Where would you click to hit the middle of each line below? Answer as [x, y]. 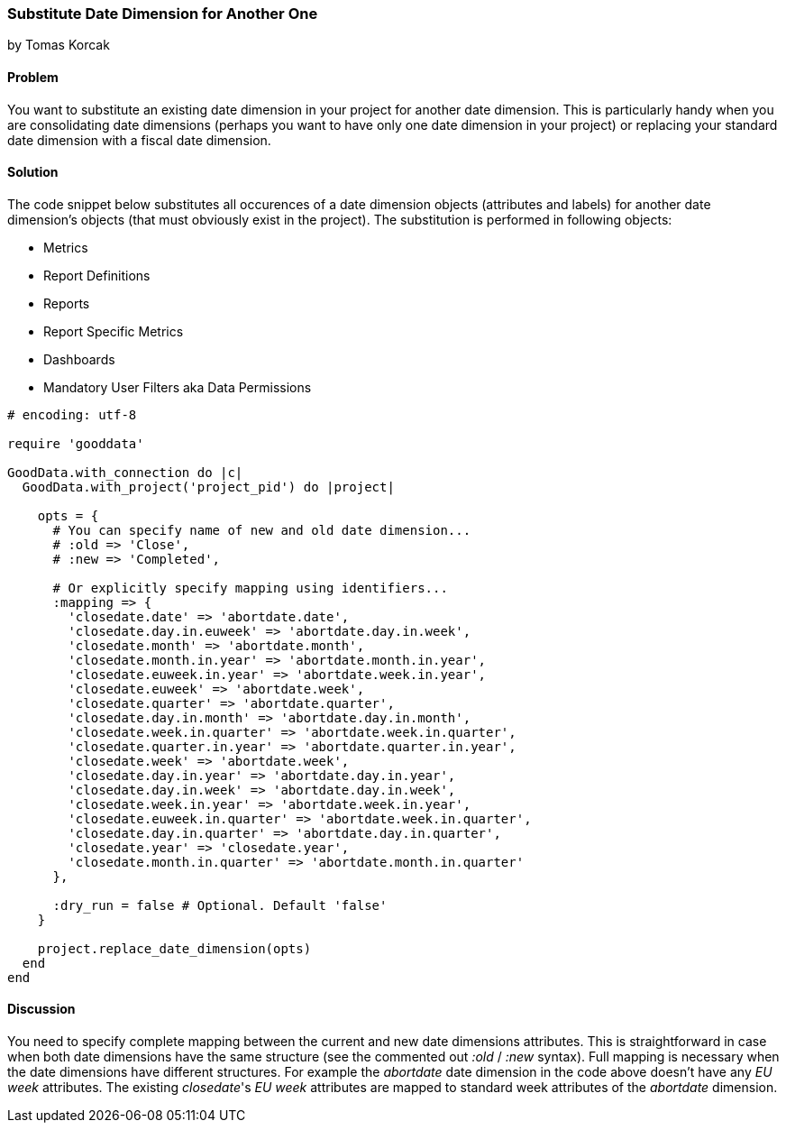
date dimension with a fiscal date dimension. [139, 140]
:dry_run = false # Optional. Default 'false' [220, 905]
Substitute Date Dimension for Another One [163, 14]
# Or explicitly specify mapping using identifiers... [250, 588]
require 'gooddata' [76, 443]
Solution [33, 172]
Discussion [41, 1009]
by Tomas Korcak [59, 45]
